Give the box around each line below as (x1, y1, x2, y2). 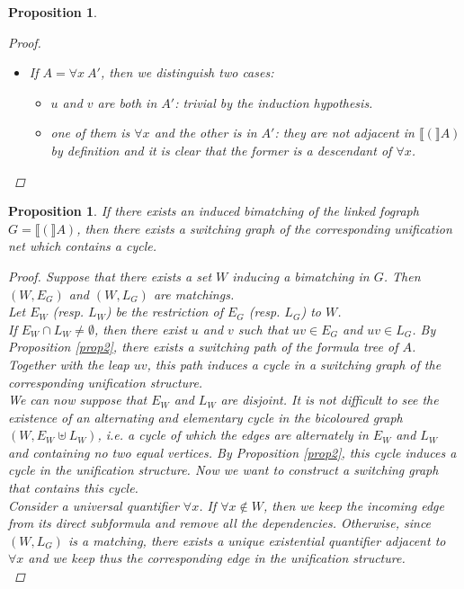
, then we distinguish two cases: (100, 63, 274, 82)
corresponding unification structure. (8, 372, 203, 391)
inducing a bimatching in (232, 266, 370, 285)
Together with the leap (8, 354, 129, 373)
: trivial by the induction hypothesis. (174, 93, 373, 112)
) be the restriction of (105, 302, 223, 321)
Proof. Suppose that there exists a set (8, 266, 212, 285)
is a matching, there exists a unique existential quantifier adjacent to (67, 531, 446, 549)
